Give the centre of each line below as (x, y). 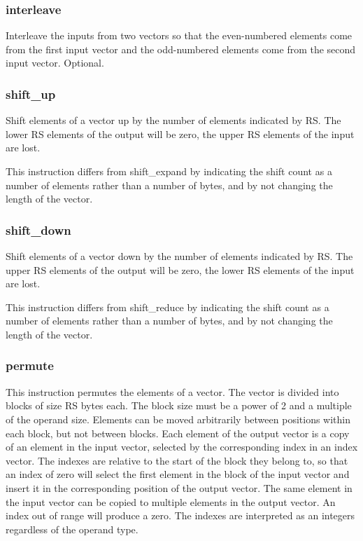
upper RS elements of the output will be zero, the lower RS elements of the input (180, 269)
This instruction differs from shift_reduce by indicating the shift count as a (168, 307)
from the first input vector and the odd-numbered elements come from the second (181, 49)
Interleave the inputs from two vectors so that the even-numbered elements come (179, 35)
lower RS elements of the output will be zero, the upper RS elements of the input (180, 133)
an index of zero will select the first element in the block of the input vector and (178, 474)
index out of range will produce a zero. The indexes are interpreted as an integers (180, 515)
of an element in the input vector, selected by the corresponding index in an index (182, 447)
